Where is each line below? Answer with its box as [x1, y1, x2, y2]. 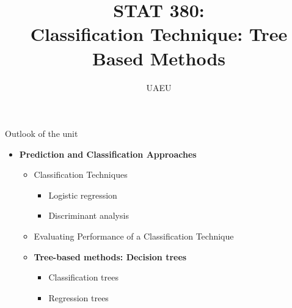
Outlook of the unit [5, 127, 78, 140]
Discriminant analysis [48, 209, 129, 222]
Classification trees [48, 271, 119, 284]
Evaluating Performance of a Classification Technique [34, 230, 234, 243]
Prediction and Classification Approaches [19, 147, 197, 160]
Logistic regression [48, 188, 117, 201]
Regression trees [48, 291, 109, 304]
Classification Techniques [34, 168, 128, 181]
